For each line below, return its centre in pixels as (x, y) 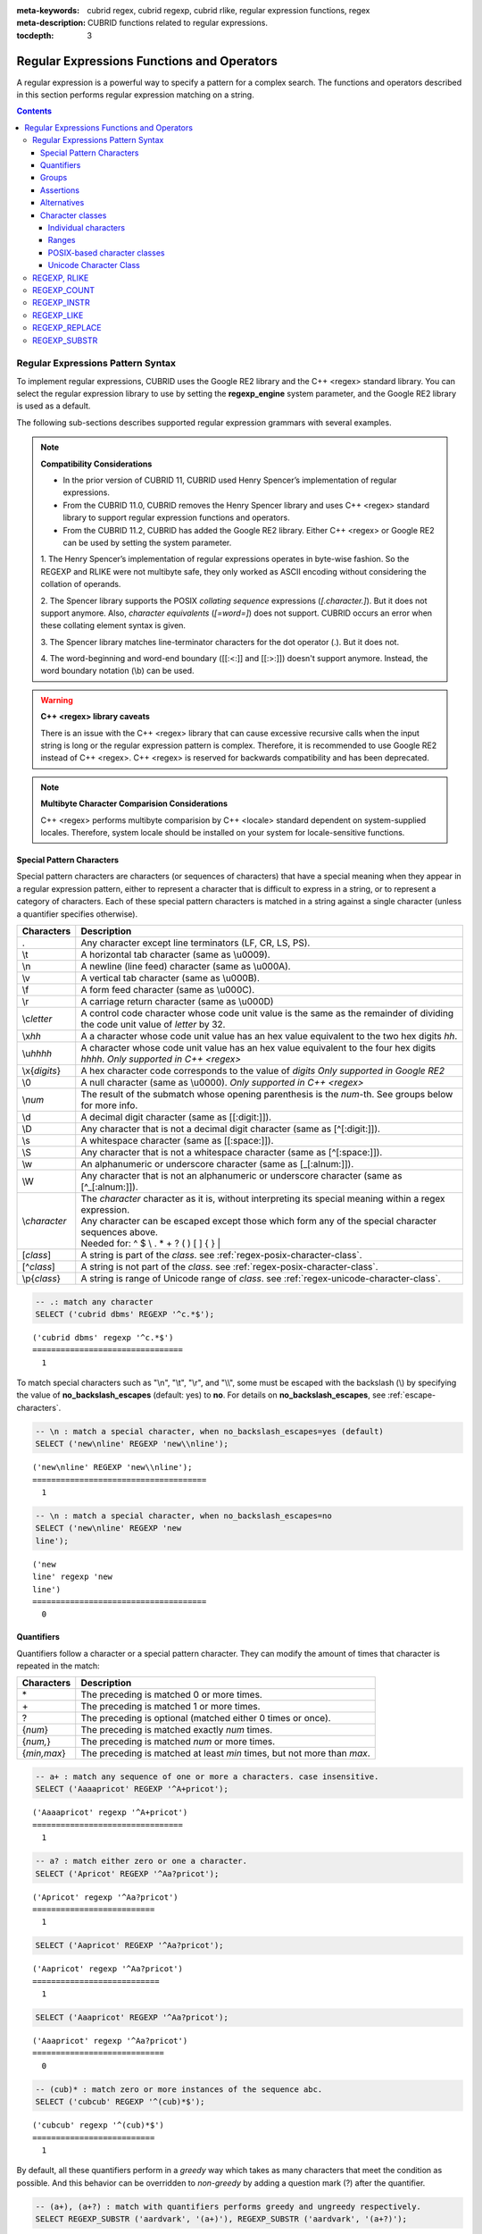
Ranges (62, 240)
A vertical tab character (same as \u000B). (170, 978)
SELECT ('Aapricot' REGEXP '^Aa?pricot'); (129, 1945)
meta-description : (51, 23)
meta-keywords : (48, 10)
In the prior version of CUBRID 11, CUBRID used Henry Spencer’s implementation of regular (230, 480)
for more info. (109, 1105)
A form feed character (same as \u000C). (168, 989)
